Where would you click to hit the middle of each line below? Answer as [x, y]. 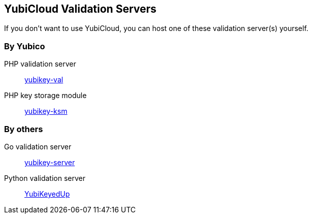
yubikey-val [44, 80]
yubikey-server [50, 162]
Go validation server [38, 146]
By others [24, 129]
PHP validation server [40, 64]
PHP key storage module [45, 96]
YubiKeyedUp [47, 194]
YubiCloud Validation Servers [80, 9]
